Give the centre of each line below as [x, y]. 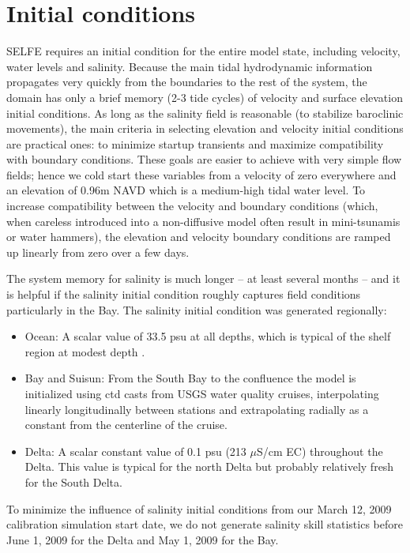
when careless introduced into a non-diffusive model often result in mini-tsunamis [203, 221]
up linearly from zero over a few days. [98, 252]
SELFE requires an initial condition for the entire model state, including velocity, [203, 51]
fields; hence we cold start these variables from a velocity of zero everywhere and [201, 174]
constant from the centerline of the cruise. [126, 425]
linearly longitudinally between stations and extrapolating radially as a [197, 409]
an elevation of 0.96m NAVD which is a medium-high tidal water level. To [186, 190]
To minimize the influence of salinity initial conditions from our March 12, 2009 [199, 508]
